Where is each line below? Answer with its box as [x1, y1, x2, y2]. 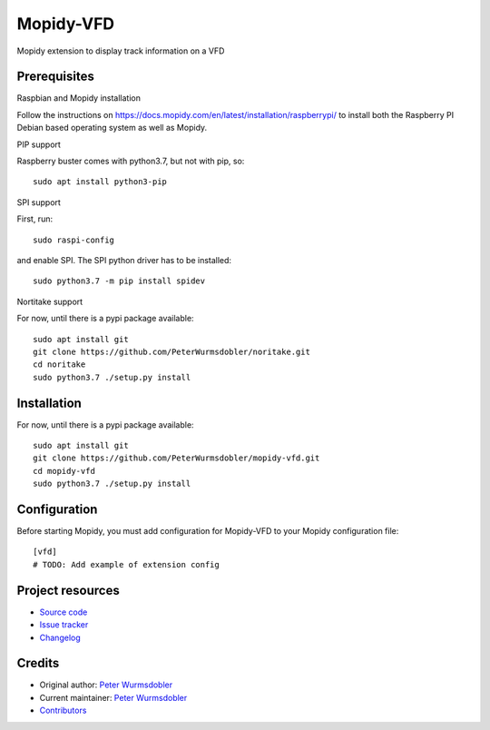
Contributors [39, 705, 87, 716]
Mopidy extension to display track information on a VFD [16, 45, 225, 56]
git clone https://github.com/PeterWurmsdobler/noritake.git [33, 346, 310, 357]
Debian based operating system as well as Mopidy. [16, 123, 208, 133]
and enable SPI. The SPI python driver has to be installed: [16, 254, 231, 265]
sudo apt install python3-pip [33, 177, 168, 187]
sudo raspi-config [33, 234, 115, 245]
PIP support [16, 139, 61, 150]
